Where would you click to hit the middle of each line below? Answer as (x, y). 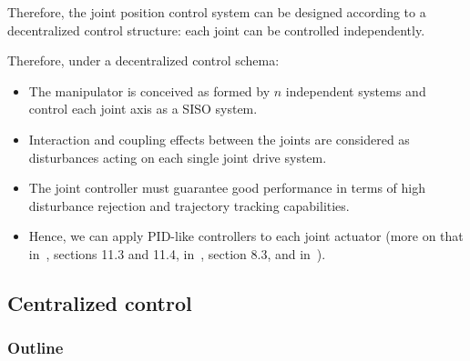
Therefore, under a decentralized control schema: (143, 60)
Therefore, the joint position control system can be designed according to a (217, 12)
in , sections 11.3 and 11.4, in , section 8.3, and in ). (177, 253)
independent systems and (356, 90)
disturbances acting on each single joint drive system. (178, 157)
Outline (36, 348)
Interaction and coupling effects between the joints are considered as (219, 139)
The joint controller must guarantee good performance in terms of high (227, 188)
